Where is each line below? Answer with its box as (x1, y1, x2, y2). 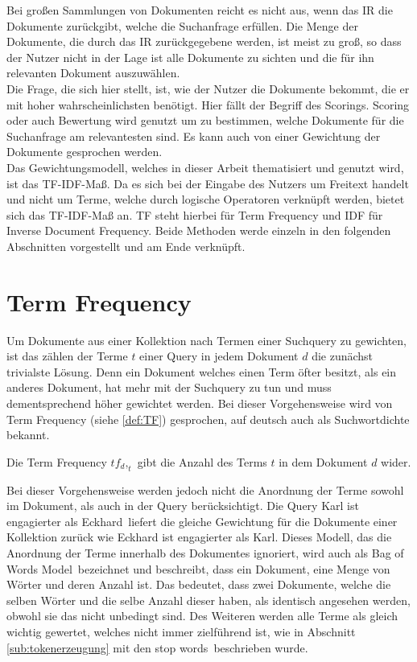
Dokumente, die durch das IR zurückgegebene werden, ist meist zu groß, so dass (6, 33, 402, 50)
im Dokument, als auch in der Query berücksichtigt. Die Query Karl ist (6, 497, 359, 514)
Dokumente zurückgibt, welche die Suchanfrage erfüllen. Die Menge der (6, 17, 358, 34)
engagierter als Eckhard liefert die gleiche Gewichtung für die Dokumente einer (6, 512, 398, 529)
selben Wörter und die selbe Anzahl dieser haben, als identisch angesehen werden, (6, 591, 411, 608)
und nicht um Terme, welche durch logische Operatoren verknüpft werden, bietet (6, 191, 405, 208)
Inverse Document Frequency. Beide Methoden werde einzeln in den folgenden (6, 222, 391, 239)
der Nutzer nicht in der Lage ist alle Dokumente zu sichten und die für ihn (6, 48, 374, 65)
